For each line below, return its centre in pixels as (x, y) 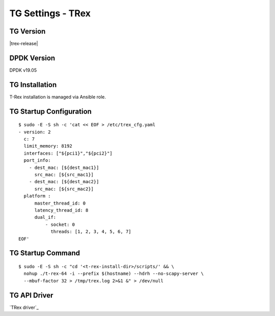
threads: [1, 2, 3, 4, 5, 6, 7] (91, 232)
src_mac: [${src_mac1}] (64, 175)
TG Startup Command (45, 253)
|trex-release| (24, 44)
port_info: (37, 161)
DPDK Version (32, 58)
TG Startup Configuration (50, 111)
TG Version (28, 31)
